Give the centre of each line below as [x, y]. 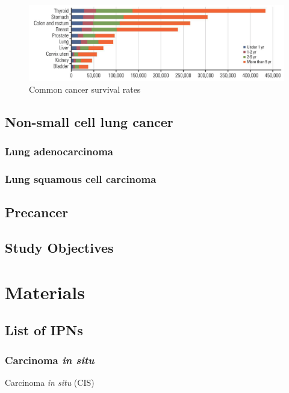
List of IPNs [44, 330]
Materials [45, 292]
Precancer [37, 212]
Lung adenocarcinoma [59, 151]
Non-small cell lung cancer [89, 121]
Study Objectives [59, 248]
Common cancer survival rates [85, 89]
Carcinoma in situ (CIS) [50, 382]
